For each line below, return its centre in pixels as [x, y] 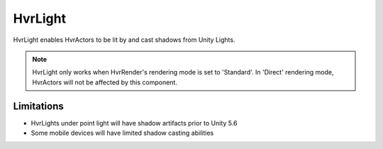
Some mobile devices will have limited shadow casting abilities [122, 133]
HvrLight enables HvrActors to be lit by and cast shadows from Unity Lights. [124, 40]
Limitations [38, 106]
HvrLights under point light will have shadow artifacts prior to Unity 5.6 [134, 123]
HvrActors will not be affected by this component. [105, 82]
